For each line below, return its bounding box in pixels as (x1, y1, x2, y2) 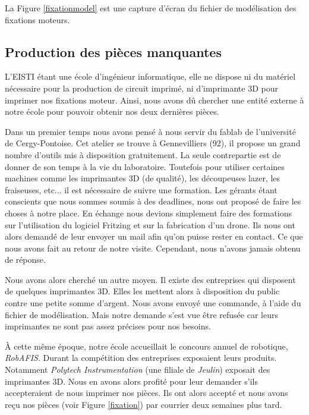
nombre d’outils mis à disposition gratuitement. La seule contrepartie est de (5, 148, 281, 161)
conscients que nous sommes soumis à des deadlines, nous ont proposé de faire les (5, 195, 301, 207)
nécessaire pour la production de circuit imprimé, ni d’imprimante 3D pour (5, 81, 278, 94)
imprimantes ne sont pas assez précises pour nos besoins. (5, 320, 211, 332)
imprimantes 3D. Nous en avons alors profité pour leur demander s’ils (5, 375, 258, 387)
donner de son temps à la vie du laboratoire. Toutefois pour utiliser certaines (5, 160, 285, 172)
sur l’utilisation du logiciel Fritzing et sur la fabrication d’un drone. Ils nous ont (5, 218, 295, 231)
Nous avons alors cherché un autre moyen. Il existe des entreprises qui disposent (5, 273, 296, 285)
